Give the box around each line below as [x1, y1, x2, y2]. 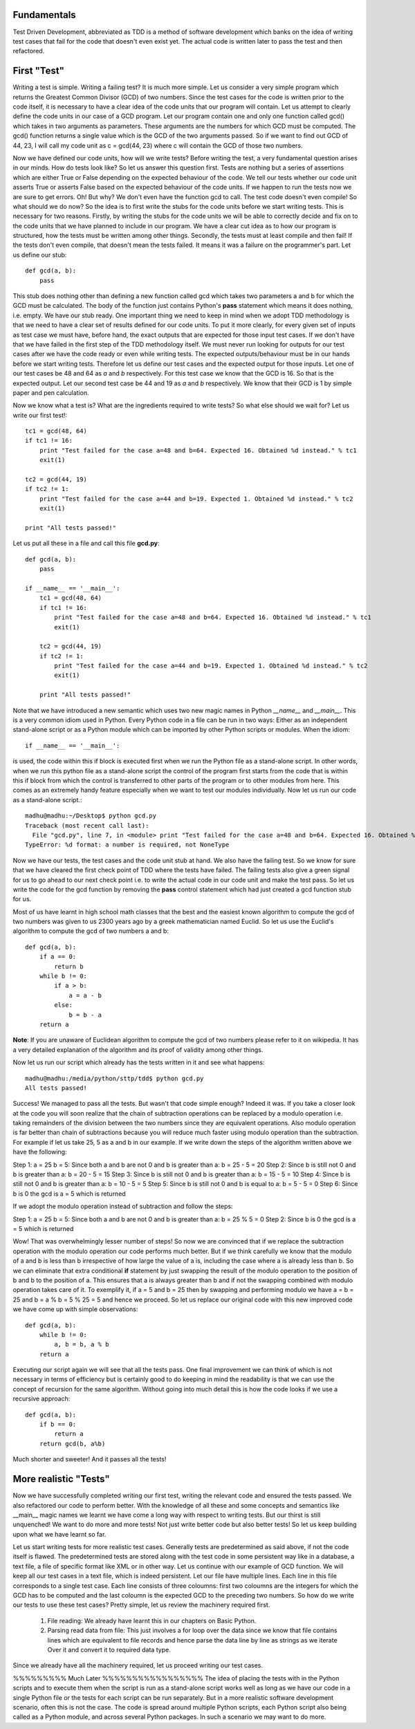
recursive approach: [12, 1394, 71, 1403]
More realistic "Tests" [12, 1473, 110, 1485]
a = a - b [68, 991, 102, 999]
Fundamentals [12, 9, 76, 21]
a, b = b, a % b [54, 1340, 109, 1349]
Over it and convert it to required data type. [47, 1645, 171, 1654]
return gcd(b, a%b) [39, 1439, 106, 1448]
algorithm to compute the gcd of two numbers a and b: [12, 927, 169, 935]
